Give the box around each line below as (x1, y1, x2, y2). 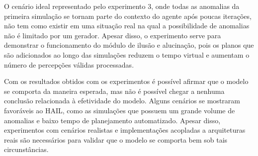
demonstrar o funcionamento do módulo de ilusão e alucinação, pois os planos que (4, 40, 254, 50)
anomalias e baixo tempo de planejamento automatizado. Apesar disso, (4, 115, 221, 125)
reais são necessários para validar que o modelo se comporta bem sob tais (4, 134, 228, 145)
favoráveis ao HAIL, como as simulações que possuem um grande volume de (4, 105, 235, 115)
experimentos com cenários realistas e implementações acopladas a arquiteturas (4, 125, 246, 135)
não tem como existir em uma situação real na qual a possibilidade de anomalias (4, 20, 250, 31)
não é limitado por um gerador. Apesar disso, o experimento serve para (4, 30, 221, 40)
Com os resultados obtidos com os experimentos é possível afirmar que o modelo (4, 76, 249, 86)
